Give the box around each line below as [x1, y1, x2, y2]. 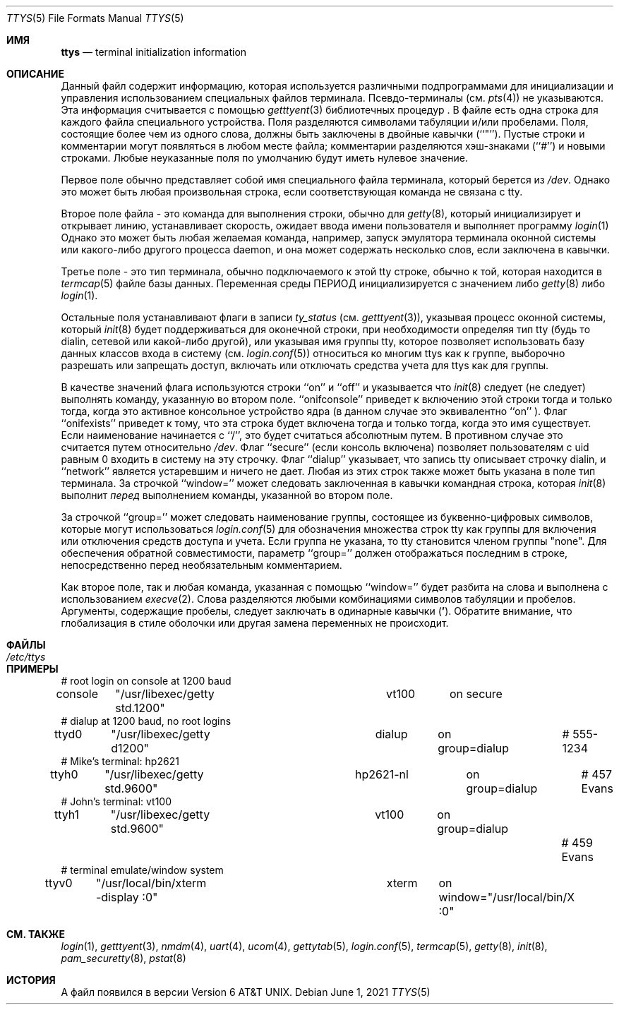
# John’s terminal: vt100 [61, 795, 172, 807]
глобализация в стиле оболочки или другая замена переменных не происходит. [61, 617, 449, 629]
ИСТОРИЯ [6, 974, 56, 986]
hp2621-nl [355, 767, 409, 781]
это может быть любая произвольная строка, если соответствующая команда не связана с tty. [61, 186, 523, 198]
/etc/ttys [6, 651, 46, 663]
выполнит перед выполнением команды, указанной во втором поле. [61, 489, 393, 501]
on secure [449, 687, 503, 701]
